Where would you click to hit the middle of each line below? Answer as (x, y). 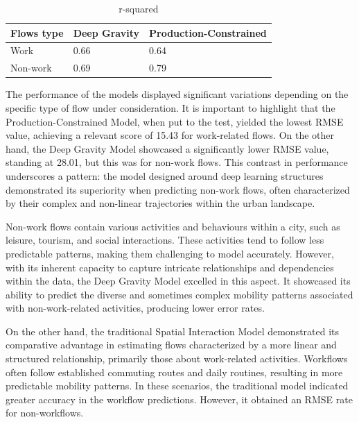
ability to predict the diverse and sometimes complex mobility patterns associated (179, 294)
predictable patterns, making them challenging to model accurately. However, (170, 253)
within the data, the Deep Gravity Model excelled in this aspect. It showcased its (178, 281)
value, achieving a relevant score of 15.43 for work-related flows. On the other (170, 135)
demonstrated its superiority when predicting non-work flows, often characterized (178, 189)
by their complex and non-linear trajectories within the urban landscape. (160, 203)
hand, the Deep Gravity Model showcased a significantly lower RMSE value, (167, 148)
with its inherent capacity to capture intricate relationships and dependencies (170, 267)
